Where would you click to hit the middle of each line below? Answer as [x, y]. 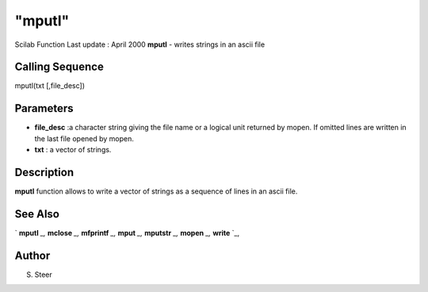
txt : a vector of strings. [73, 150]
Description [44, 172]
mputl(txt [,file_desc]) [50, 86]
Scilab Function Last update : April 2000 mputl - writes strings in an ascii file [140, 44]
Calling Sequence [59, 67]
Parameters [44, 108]
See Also [37, 214]
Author [32, 255]
